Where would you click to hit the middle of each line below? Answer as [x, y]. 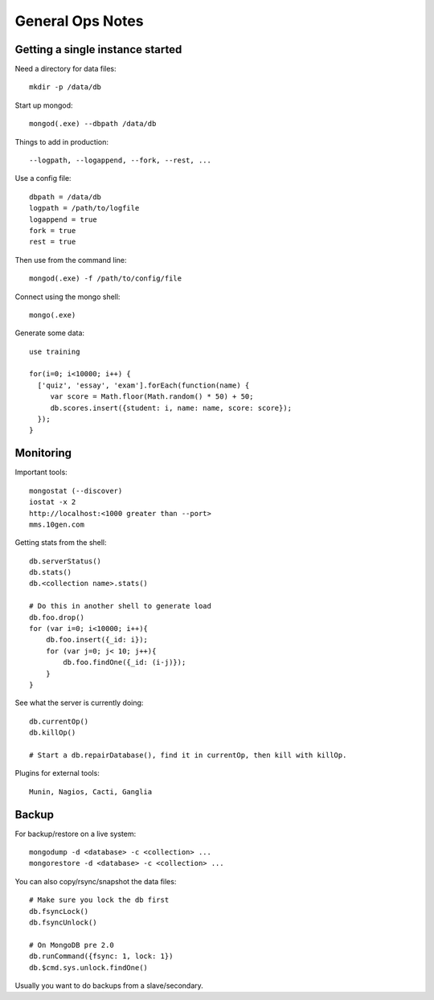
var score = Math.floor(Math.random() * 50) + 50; [152, 397]
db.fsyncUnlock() [63, 922]
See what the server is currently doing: [79, 703]
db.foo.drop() [57, 617]
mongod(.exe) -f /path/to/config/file [106, 279]
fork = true [53, 230]
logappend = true [63, 219]
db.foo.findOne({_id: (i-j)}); [125, 662]
